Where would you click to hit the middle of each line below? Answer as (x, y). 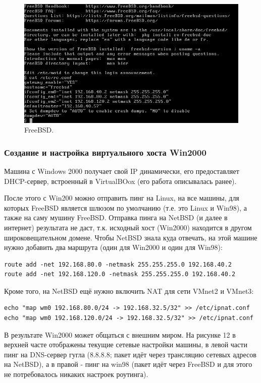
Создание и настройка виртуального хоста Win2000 (105, 152)
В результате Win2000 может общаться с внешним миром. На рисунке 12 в (120, 334)
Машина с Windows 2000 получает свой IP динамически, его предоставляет (122, 171)
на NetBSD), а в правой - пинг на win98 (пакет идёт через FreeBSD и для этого (128, 364)
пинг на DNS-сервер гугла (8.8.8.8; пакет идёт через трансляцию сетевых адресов (130, 354)
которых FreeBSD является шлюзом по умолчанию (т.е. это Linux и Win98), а (126, 207)
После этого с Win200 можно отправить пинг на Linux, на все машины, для (122, 198)
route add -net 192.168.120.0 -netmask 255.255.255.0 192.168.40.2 (120, 274)
